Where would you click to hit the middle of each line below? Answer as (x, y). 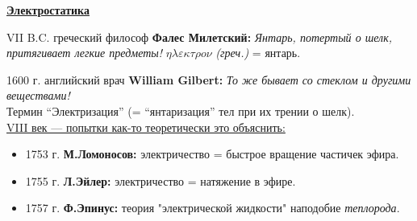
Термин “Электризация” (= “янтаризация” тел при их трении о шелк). (181, 110)
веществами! (38, 95)
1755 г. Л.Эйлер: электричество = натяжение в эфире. (161, 180)
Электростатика (48, 10)
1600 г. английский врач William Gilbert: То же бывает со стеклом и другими (209, 79)
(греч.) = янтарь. (258, 53)
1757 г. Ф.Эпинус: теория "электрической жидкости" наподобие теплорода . (213, 208)
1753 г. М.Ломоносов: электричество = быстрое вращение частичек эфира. (212, 154)
